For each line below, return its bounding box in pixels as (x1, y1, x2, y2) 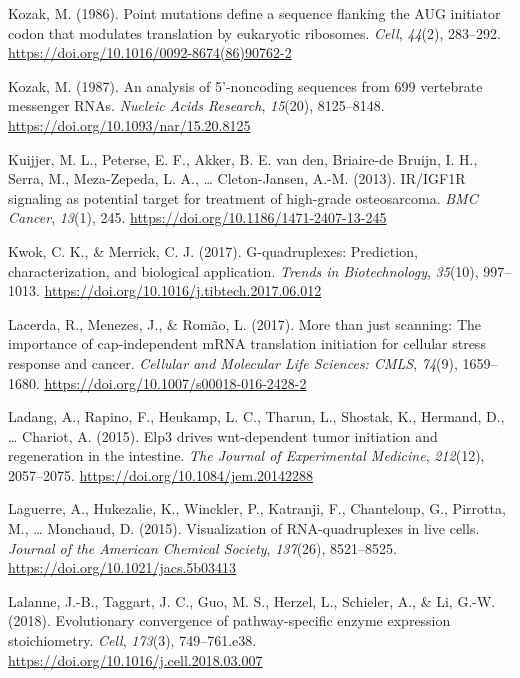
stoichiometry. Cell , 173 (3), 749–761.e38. (8, 630, 257, 651)
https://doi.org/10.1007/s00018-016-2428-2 (44, 372, 307, 393)
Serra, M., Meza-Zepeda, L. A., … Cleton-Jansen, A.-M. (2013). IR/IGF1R (8, 168, 466, 189)
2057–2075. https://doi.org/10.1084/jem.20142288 (8, 464, 314, 485)
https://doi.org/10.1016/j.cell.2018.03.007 (8, 649, 263, 670)
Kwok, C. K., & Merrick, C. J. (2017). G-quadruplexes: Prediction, (8, 240, 418, 261)
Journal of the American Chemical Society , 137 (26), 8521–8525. (8, 537, 397, 558)
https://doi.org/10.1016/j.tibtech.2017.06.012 (44, 280, 322, 301)
